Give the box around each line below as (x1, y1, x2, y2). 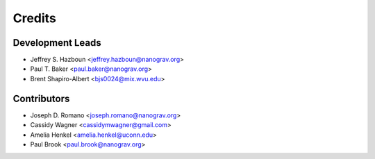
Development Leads (12, 37, 102, 49)
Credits (12, 10, 57, 26)
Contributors (12, 92, 70, 104)
